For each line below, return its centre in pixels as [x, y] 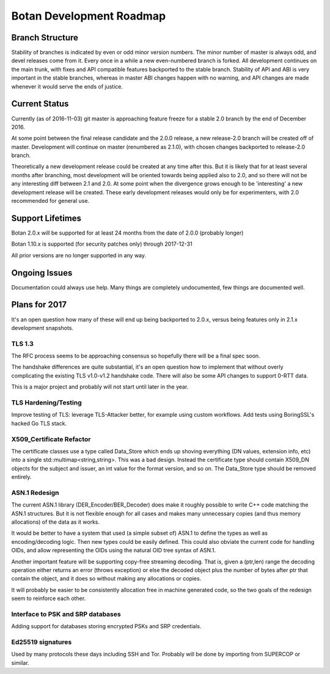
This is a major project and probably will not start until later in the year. [100, 387]
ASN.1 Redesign [35, 493]
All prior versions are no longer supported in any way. [79, 255]
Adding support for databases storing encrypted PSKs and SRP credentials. [106, 626]
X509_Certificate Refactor [51, 439]
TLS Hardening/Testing [46, 403]
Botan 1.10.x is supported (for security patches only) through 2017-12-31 [102, 244]
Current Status [40, 104]
